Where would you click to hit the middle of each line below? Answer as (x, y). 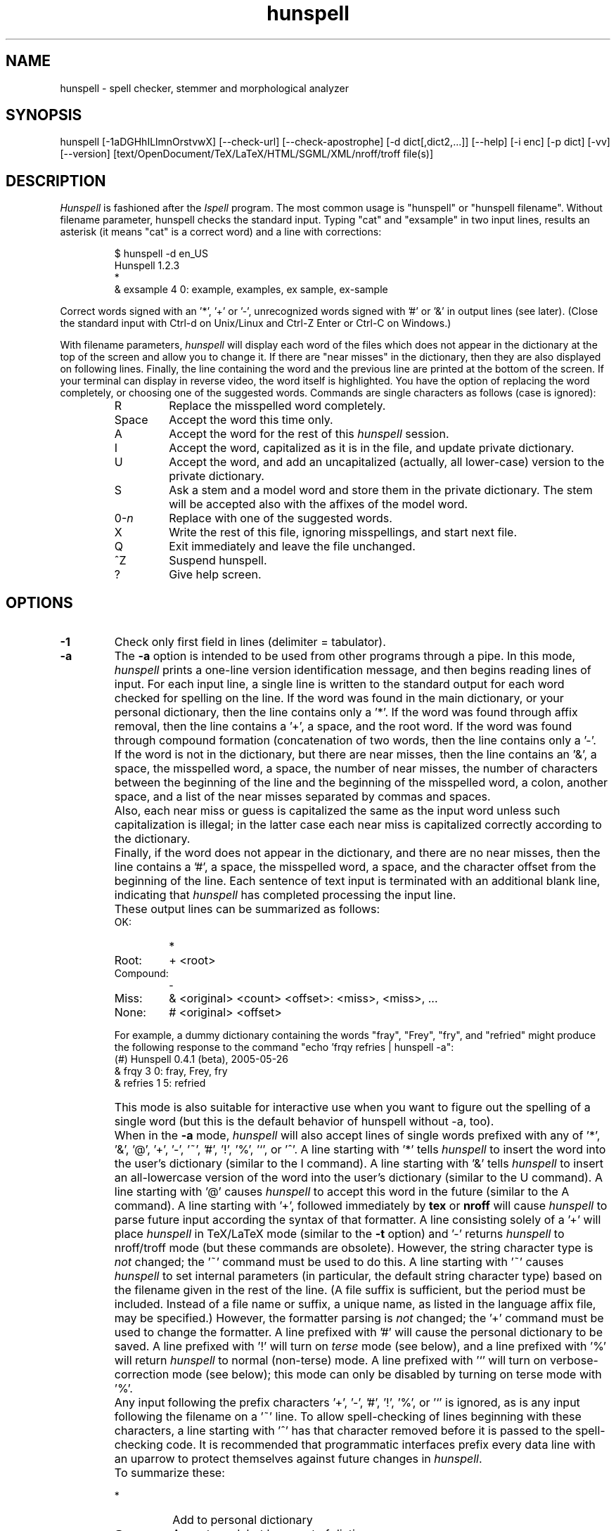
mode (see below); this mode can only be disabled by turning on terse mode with (387, 1375)
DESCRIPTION (56, 181)
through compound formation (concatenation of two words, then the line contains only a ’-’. (355, 741)
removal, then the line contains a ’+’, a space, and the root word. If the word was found (343, 726)
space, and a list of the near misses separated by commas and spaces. (302, 797)
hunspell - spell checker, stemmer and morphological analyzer (204, 88)
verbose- (574, 1361)
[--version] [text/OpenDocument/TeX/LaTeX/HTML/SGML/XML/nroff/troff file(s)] (247, 154)
